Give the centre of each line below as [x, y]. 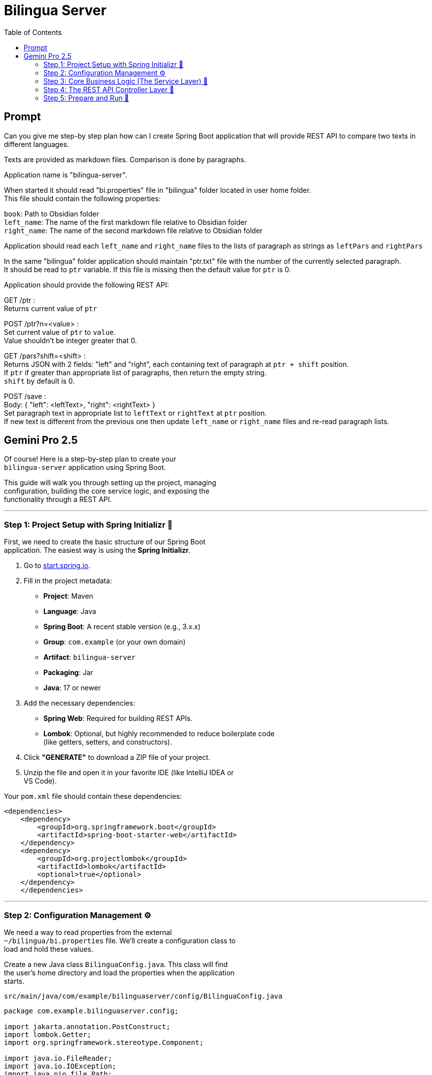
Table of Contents [33, 32]
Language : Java [70, 611]
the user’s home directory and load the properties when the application [119, 972]
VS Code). [40, 781]
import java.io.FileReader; [58, 1058]
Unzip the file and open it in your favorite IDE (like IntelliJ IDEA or [129, 773]
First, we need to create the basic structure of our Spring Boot [105, 542]
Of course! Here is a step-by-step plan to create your [90, 459]
